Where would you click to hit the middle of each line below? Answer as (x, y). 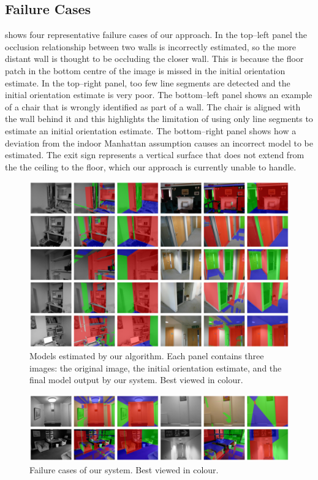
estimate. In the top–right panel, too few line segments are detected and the (148, 82)
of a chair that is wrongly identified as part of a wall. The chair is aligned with (153, 106)
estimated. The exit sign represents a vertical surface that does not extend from (155, 155)
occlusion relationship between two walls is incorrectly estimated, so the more (151, 46)
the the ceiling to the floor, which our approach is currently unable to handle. (151, 166)
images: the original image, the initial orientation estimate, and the (156, 368)
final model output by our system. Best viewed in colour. (136, 380)
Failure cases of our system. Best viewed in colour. (124, 469)
